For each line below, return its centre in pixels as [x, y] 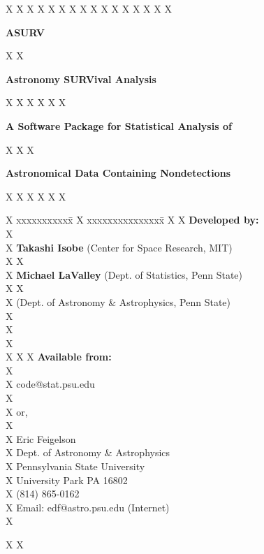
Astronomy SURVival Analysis [81, 79]
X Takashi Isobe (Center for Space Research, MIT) [119, 247]
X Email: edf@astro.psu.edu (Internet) [88, 507]
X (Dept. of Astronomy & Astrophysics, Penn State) [118, 301]
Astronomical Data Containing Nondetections [118, 173]
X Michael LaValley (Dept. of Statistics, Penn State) [124, 274]
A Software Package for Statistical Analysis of [119, 125]
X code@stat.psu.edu [50, 384]
